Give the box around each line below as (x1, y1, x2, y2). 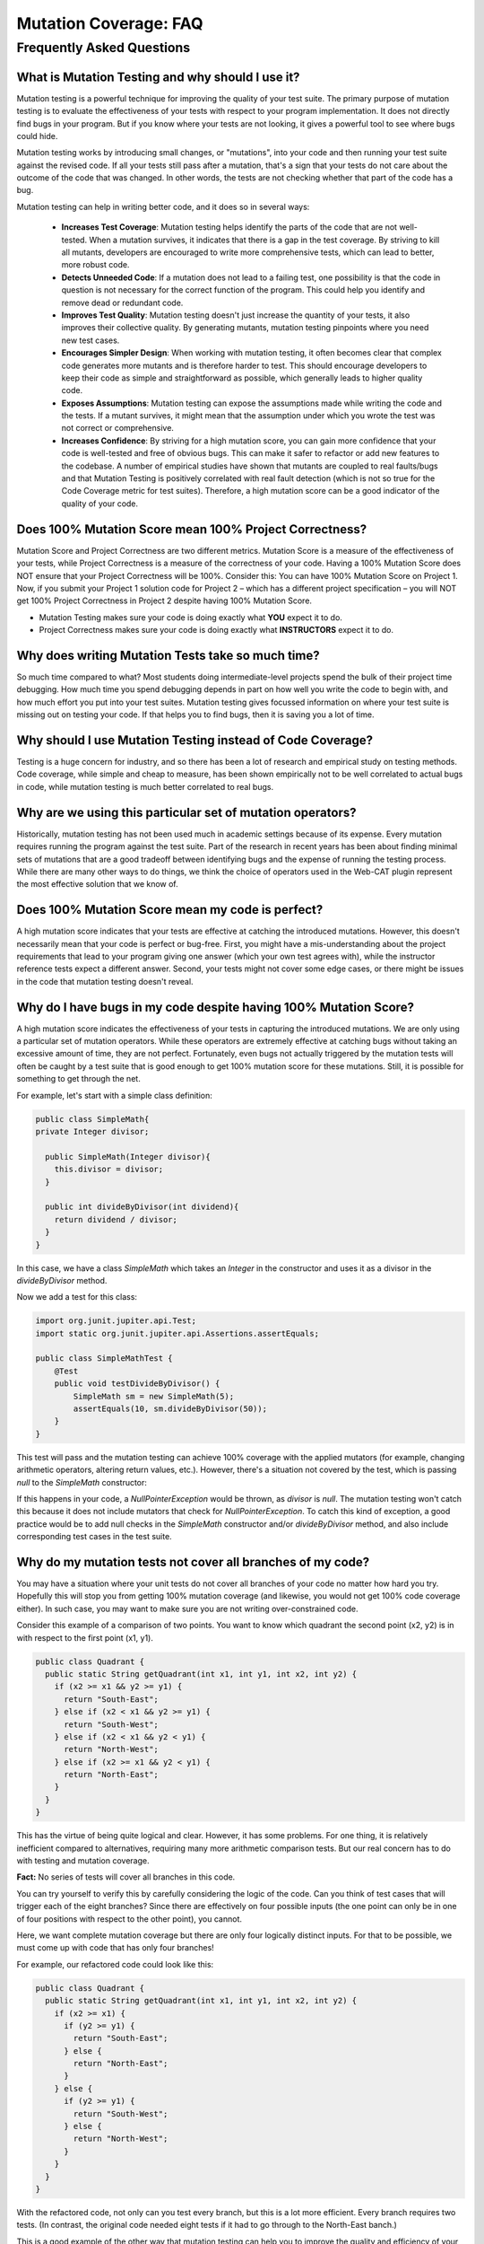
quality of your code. (61, 498, 139, 509)
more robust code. (61, 259, 130, 270)
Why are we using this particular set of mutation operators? (16, 804, 357, 820)
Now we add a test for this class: (16, 1292, 138, 1302)
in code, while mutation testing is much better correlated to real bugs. (16, 781, 273, 792)
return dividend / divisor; (54, 1214, 178, 1224)
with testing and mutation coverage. (16, 1855, 150, 1866)
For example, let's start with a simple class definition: (16, 1090, 212, 1100)
